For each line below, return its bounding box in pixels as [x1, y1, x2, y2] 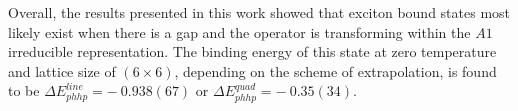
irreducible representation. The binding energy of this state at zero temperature [8, 41, 497, 62]
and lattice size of [8, 60, 116, 81]
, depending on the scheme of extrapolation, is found [174, 60, 497, 81]
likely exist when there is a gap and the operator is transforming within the [8, 21, 471, 42]
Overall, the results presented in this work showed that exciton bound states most [8, 2, 511, 22]
